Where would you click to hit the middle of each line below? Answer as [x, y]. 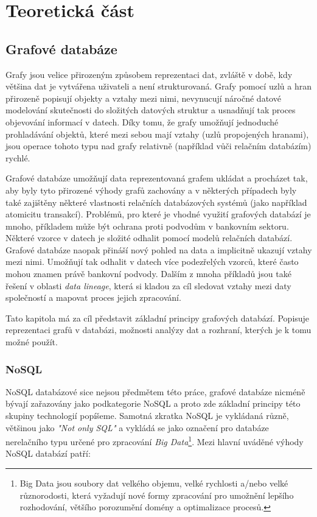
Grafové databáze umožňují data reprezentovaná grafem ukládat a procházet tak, [157, 178]
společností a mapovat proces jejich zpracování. [93, 297]
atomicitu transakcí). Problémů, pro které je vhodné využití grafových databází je [158, 214]
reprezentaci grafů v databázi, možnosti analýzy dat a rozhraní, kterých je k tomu [158, 330]
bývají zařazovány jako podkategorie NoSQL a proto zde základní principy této [153, 403]
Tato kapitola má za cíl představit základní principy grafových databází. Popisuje [158, 318]
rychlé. [18, 157]
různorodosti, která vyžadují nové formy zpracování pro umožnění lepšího [157, 495]
